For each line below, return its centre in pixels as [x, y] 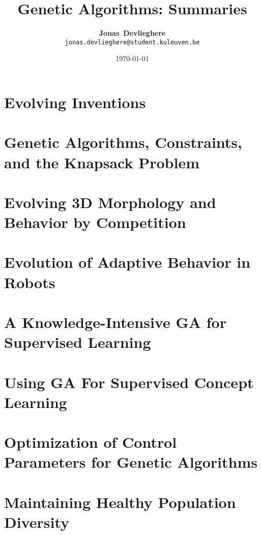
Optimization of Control [91, 442]
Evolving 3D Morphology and [110, 202]
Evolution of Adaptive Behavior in [127, 262]
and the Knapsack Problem [102, 162]
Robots [30, 282]
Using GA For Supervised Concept [129, 382]
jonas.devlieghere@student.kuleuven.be [132, 42]
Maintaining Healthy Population [120, 502]
